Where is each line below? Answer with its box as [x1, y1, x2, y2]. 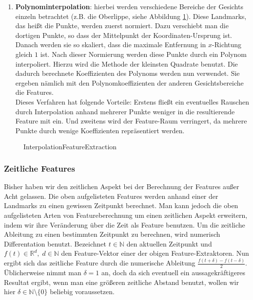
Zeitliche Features [4, 162, 75, 174]
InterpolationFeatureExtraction [23, 141, 117, 152]
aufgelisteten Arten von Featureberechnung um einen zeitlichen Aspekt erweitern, [4, 210, 248, 220]
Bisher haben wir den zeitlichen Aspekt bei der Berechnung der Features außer [4, 181, 239, 192]
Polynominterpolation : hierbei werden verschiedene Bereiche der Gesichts [15, 1, 243, 11]
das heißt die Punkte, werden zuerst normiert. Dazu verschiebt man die [15, 20, 229, 31]
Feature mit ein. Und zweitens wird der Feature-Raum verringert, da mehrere [15, 116, 247, 126]
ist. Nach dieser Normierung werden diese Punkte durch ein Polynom [40, 49, 247, 59]
